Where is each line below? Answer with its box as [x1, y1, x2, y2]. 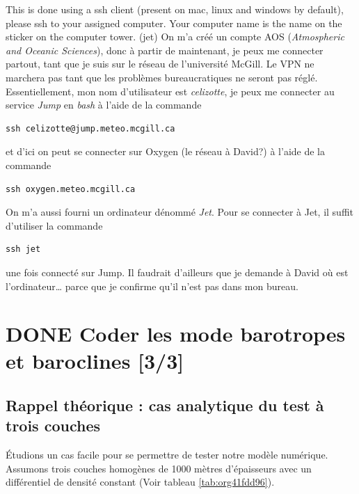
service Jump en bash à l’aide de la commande [6, 97, 202, 112]
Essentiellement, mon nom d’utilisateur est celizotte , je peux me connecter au [6, 83, 335, 98]
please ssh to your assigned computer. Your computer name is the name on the [6, 15, 342, 30]
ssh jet [6, 244, 41, 255]
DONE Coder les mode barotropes [6, 319, 346, 348]
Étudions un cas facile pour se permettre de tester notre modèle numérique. [6, 447, 328, 462]
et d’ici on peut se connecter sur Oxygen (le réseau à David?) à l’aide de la [6, 144, 326, 159]
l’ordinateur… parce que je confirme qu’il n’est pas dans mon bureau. [6, 278, 298, 293]
